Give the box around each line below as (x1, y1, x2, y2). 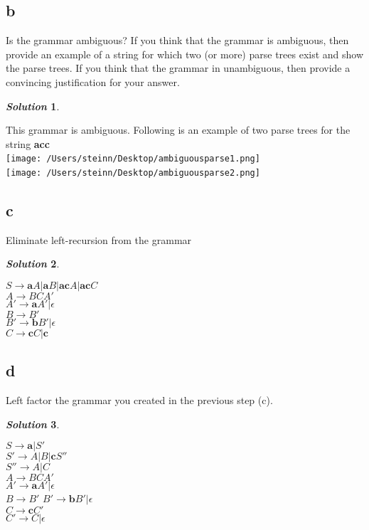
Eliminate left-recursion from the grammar (6, 232, 192, 247)
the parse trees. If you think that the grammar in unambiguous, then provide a (6, 60, 351, 75)
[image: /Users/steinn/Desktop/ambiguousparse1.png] (6, 154, 260, 164)
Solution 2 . (6, 256, 60, 271)
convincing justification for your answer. (6, 74, 180, 89)
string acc (6, 136, 50, 151)
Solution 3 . (6, 416, 60, 431)
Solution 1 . (6, 98, 60, 113)
